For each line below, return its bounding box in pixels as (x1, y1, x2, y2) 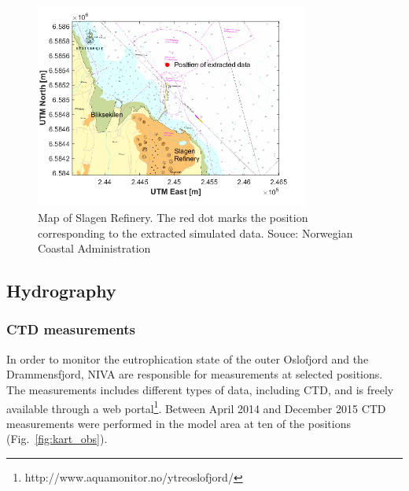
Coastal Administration (38, 240, 151, 257)
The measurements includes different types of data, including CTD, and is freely (6, 381, 394, 397)
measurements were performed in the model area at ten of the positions (6, 415, 351, 431)
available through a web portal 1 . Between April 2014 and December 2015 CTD (6, 397, 386, 416)
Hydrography (6, 279, 116, 303)
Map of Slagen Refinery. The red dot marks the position (38, 209, 308, 225)
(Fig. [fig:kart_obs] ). (6, 430, 108, 447)
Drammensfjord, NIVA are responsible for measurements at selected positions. (6, 366, 383, 382)
